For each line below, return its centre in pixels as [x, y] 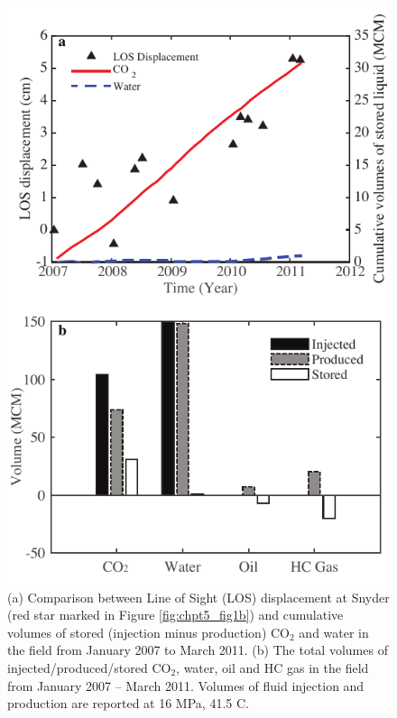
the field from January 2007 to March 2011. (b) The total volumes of [198, 650]
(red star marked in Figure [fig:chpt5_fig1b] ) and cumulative [175, 615]
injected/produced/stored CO [89, 667]
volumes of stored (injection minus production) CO [148, 632]
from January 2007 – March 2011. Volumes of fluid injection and [186, 685]
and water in [334, 632]
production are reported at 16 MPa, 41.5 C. [128, 703]
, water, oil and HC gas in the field [272, 667]
